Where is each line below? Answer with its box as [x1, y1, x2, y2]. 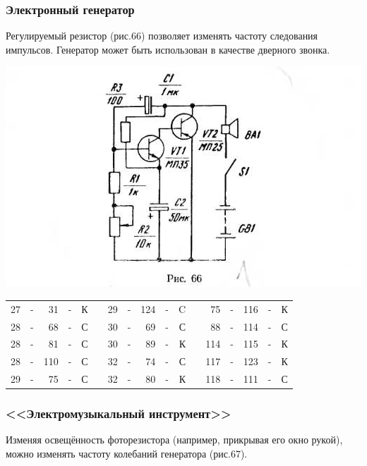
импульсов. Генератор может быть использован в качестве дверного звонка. [6, 42, 330, 56]
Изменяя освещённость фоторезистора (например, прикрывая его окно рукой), [6, 432, 343, 447]
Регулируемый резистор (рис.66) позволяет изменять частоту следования [6, 28, 318, 43]
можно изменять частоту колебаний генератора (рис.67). [6, 446, 248, 461]
